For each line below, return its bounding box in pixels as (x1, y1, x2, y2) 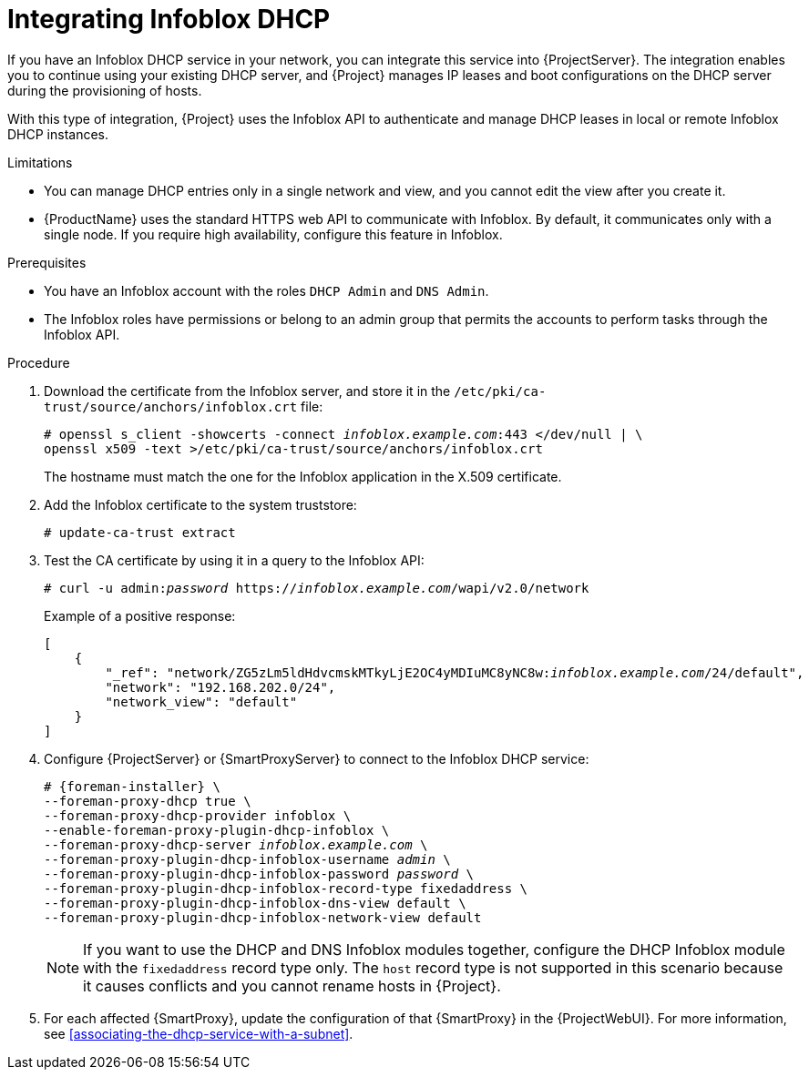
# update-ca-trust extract (44, 524, 236, 540)
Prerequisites (7, 254, 87, 270)
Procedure (7, 354, 70, 371)
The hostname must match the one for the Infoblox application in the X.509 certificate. (44, 468, 562, 484)
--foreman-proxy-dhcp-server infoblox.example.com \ (44, 837, 428, 852)
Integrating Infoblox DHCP (7, 4, 331, 35)
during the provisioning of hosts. (7, 82, 202, 98)
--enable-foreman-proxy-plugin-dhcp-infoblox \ (44, 822, 390, 838)
